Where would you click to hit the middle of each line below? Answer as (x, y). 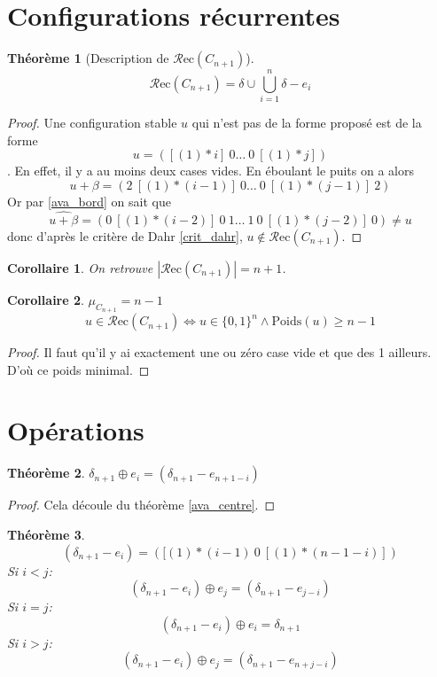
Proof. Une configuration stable (92, 123)
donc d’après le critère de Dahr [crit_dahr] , (125, 235)
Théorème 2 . (46, 473)
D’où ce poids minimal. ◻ (78, 369)
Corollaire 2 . (46, 299)
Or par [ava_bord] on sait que (89, 202)
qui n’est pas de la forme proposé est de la (307, 123)
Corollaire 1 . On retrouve (80, 267)
